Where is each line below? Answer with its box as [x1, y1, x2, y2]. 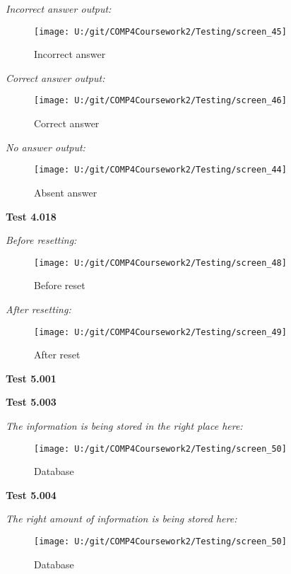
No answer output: [6, 139, 85, 154]
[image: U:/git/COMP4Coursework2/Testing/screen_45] [34, 26, 287, 37]
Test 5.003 [6, 394, 57, 409]
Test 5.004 [6, 487, 57, 502]
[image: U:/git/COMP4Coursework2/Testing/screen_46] [34, 95, 287, 106]
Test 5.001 [6, 370, 57, 385]
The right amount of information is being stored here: [6, 511, 237, 526]
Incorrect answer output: [6, 1, 112, 16]
